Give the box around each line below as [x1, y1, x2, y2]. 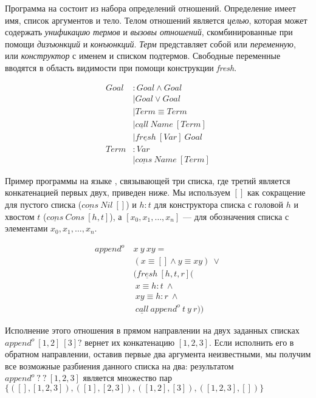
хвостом [5, 210, 35, 222]
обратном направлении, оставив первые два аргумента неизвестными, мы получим [5, 348, 311, 360]
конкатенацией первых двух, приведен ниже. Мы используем [5, 186, 230, 199]
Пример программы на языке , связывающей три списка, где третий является [5, 174, 290, 187]
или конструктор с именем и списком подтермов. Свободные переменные [5, 49, 281, 62]
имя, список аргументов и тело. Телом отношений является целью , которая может [5, 13, 307, 26]
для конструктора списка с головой [154, 197, 284, 210]
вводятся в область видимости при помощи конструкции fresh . [5, 61, 237, 74]
